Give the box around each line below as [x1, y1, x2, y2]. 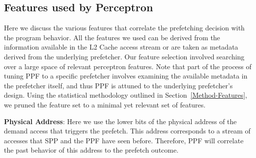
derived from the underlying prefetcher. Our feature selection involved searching [4, 51, 245, 61]
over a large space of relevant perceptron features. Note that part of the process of [4, 61, 252, 71]
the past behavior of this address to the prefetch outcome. [4, 145, 179, 155]
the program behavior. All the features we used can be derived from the [4, 32, 220, 42]
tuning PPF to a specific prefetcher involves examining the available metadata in [4, 71, 248, 81]
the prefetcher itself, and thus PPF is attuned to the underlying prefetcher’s [4, 80, 233, 90]
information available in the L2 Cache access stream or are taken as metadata [4, 42, 238, 52]
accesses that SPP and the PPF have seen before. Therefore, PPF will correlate [4, 135, 244, 145]
